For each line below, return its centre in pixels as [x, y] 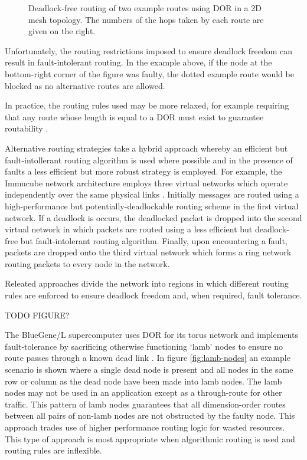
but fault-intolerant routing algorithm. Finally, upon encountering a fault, [154, 240]
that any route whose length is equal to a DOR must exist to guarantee [134, 116]
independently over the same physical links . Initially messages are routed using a [152, 194]
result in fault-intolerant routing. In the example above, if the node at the [138, 62]
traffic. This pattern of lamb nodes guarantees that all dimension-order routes [145, 404]
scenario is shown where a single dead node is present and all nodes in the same [149, 369]
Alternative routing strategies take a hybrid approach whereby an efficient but [146, 148]
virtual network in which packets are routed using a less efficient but [129, 229]
